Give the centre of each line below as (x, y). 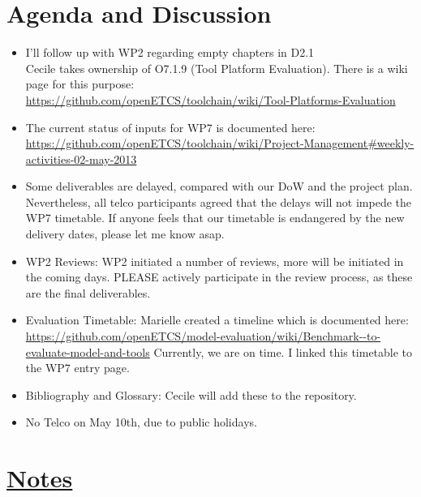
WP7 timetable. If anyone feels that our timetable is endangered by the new (215, 218)
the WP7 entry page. (77, 368)
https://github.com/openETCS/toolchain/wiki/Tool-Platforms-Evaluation (210, 99)
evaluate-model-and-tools (88, 351)
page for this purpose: (80, 84)
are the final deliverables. (88, 292)
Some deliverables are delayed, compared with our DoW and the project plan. (219, 186)
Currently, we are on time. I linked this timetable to (283, 351)
